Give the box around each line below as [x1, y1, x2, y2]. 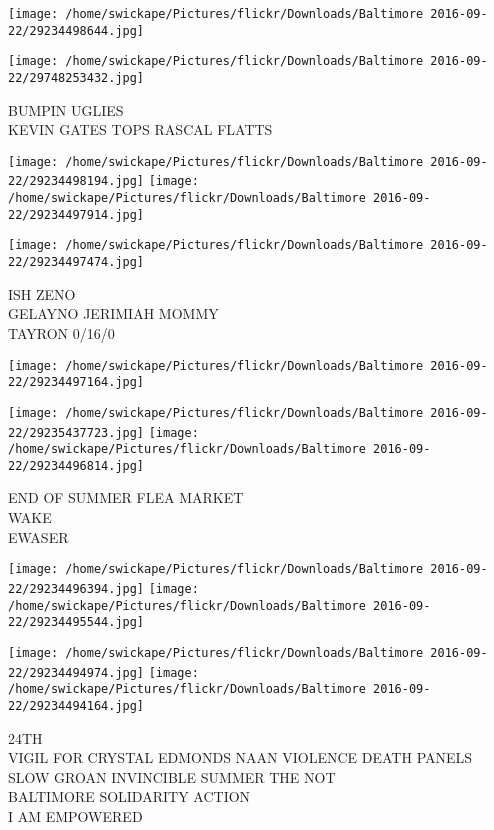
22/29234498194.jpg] [8, 174, 145, 189]
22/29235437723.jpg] [8, 425, 145, 440]
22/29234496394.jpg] [8, 581, 145, 596]
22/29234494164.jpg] [8, 698, 145, 713]
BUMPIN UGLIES [8, 99, 124, 120]
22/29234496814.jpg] [8, 458, 145, 473]
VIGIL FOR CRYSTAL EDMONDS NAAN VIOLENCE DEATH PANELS [8, 747, 473, 768]
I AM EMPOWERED [8, 805, 143, 826]
